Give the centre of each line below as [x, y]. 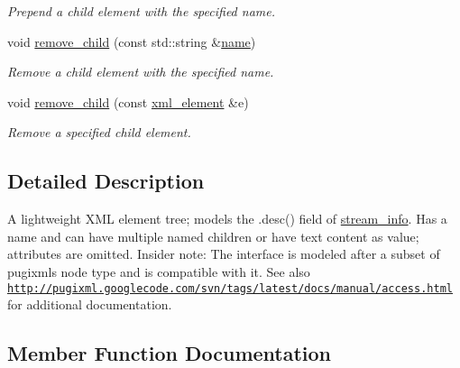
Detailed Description [106, 181]
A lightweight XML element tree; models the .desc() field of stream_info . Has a [227, 219]
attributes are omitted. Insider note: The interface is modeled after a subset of [224, 254]
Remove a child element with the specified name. [141, 72]
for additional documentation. [90, 304]
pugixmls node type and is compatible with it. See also [159, 271]
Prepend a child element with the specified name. [141, 11]
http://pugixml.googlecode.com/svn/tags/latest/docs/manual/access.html [230, 288]
